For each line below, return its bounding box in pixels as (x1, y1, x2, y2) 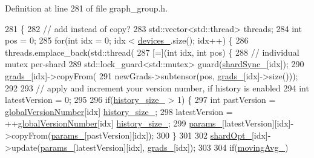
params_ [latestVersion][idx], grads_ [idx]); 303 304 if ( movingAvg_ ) (40, 140, 289, 153)
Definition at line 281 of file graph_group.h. (5, 2, 168, 14)
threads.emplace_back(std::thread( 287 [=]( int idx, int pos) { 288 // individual (5, 45, 299, 58)
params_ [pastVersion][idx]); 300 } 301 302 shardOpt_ (51, 128, 252, 141)
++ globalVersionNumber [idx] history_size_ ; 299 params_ (5, 117, 223, 130)
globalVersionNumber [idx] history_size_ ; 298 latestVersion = (5, 105, 233, 117)
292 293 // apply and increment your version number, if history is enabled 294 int (5, 81, 309, 94)
